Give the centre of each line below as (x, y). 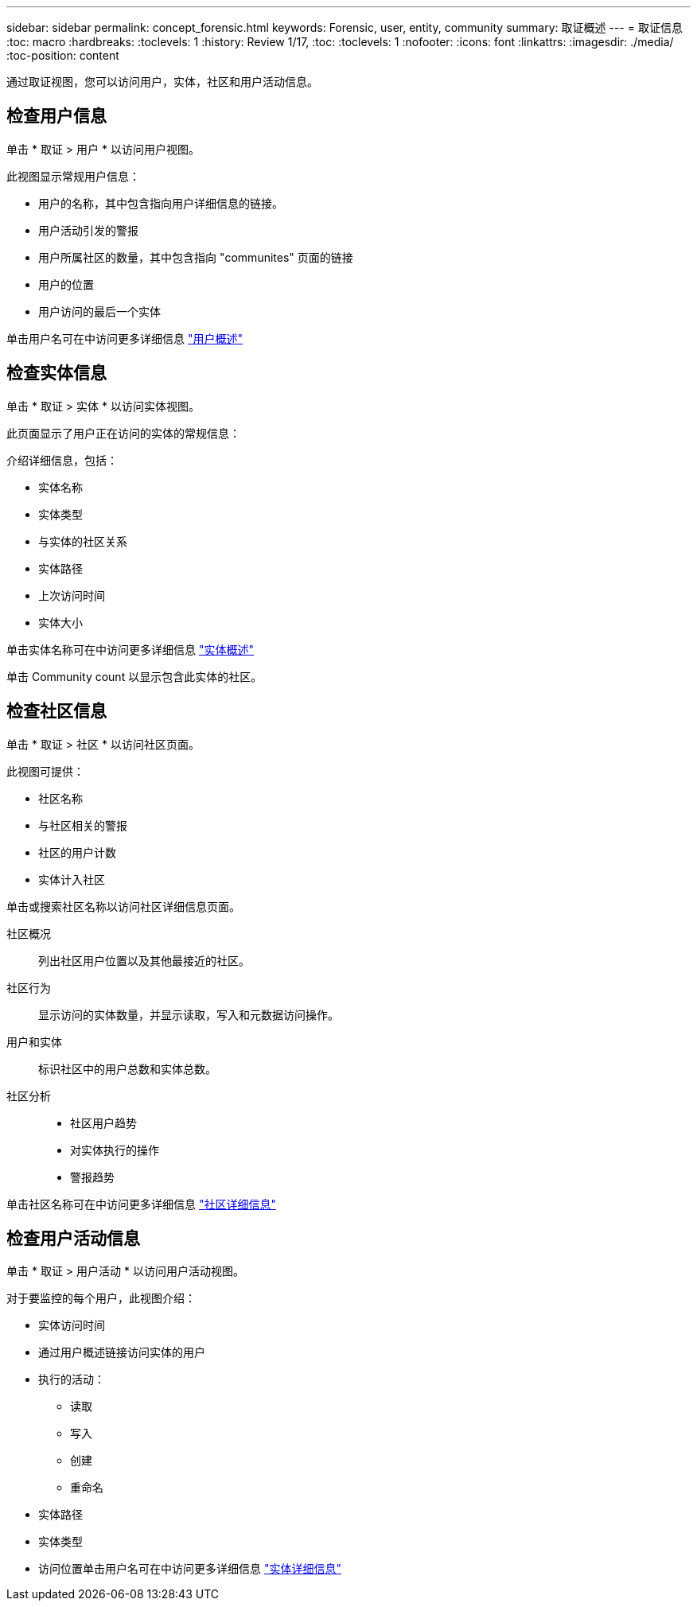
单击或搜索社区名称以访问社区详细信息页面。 (123, 906)
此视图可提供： (45, 771)
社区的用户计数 (77, 852)
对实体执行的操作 (115, 1150)
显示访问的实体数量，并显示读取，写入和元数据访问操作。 (189, 1014)
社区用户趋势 (103, 1123)
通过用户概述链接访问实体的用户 (122, 1352)
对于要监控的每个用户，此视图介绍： (101, 1298)
